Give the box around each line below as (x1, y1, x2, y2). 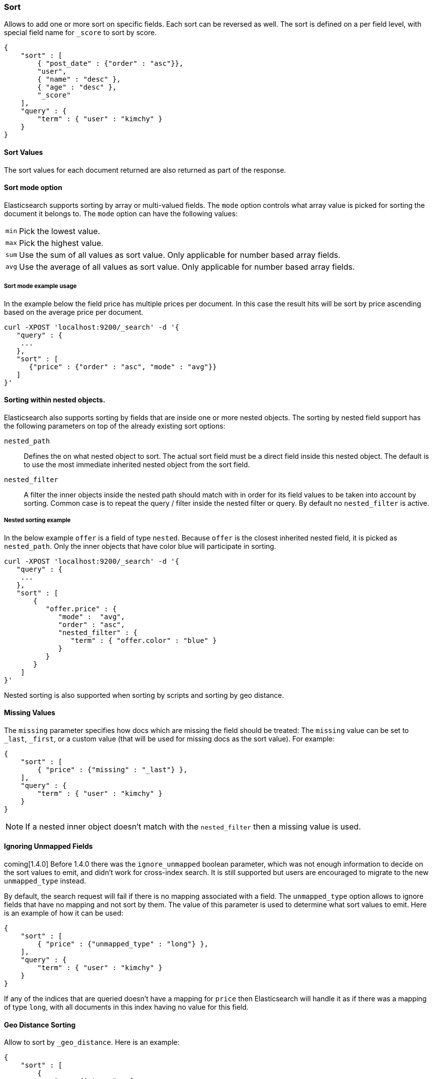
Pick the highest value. (19, 238, 103, 248)
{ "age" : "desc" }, (37, 83, 117, 92)
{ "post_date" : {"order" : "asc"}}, (37, 59, 184, 68)
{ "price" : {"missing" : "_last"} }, (37, 765, 188, 774)
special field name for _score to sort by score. (4, 28, 157, 37)
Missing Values (4, 708, 55, 717)
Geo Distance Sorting (4, 1020, 76, 1029)
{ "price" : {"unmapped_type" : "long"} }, (37, 940, 209, 948)
